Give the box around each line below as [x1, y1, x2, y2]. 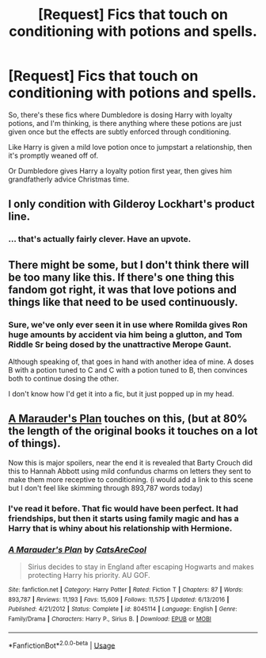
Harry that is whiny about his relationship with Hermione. [8, 522, 233, 534]
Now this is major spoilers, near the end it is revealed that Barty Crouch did [8, 457, 253, 467]
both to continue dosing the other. [8, 373, 120, 383]
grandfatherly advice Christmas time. [8, 174, 130, 184]
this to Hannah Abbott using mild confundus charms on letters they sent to [8, 466, 252, 476]
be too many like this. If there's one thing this [8, 270, 235, 284]
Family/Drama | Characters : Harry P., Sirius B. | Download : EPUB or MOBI [8, 614, 211, 623]
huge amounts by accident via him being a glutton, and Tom [8, 329, 243, 340]
